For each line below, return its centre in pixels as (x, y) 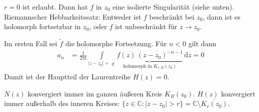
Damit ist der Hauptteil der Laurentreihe (67, 76)
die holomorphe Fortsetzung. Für (116, 43)
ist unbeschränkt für (146, 26)
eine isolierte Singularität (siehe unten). (173, 7)
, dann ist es (222, 16)
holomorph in (137, 66)
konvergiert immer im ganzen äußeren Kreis (95, 93)
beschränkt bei (172, 16)
